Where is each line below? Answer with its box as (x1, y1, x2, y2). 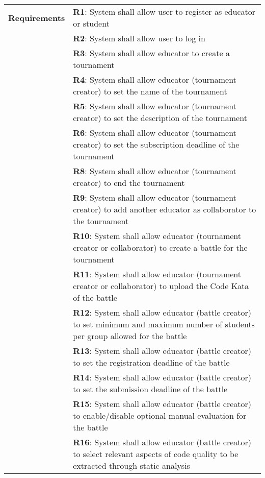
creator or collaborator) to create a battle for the (73, 242, 248, 253)
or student (73, 17, 110, 29)
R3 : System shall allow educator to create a (73, 47, 230, 59)
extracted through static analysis (73, 460, 190, 471)
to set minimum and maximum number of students (73, 318, 255, 330)
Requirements (8, 11, 65, 23)
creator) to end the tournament (73, 177, 185, 188)
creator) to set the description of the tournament (73, 112, 247, 124)
